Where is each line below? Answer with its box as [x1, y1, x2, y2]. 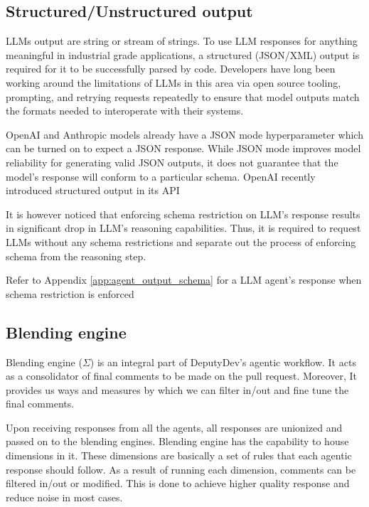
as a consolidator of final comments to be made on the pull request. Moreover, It [6, 368, 357, 383]
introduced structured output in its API [6, 183, 180, 198]
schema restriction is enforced [6, 286, 134, 301]
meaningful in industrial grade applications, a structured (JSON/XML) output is [6, 47, 360, 62]
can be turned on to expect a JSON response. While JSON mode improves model [6, 141, 361, 156]
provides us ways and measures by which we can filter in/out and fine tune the [6, 382, 349, 397]
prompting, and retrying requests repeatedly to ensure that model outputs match [6, 89, 360, 104]
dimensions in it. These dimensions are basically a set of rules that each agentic [6, 448, 352, 463]
